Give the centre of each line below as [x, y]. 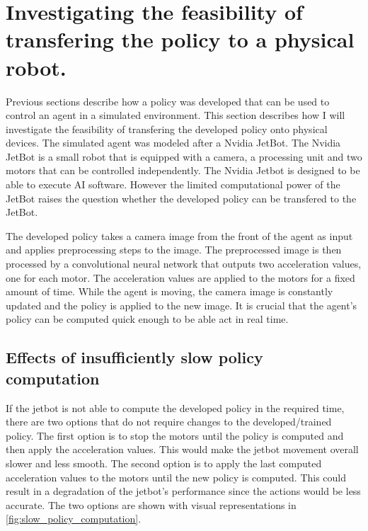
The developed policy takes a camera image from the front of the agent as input [179, 235]
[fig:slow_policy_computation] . [74, 519]
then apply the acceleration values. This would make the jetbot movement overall [182, 449]
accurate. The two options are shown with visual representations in [151, 504]
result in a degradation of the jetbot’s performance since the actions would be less [183, 491]
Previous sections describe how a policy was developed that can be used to [168, 101]
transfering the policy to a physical [180, 39]
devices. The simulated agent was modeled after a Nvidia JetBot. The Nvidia [173, 143]
